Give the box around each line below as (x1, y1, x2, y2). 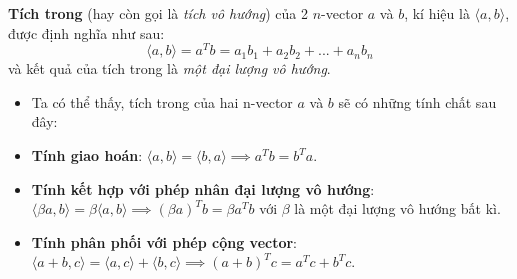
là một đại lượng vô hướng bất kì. (294, 198, 501, 219)
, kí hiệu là (404, 3, 470, 23)
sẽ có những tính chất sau (338, 91, 497, 112)
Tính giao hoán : (31, 145, 143, 166)
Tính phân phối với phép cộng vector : (31, 231, 298, 252)
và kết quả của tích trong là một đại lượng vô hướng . (8, 58, 331, 79)
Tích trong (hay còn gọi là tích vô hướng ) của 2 (8, 3, 309, 23)
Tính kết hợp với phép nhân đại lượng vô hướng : (31, 178, 375, 199)
